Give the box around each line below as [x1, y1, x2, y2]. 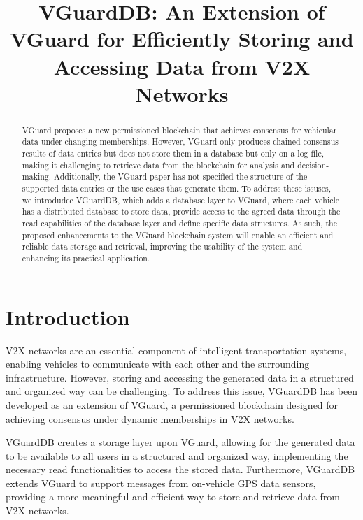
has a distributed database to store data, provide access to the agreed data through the [22, 205, 341, 217]
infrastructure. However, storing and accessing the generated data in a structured [6, 370, 354, 384]
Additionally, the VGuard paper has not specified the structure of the [54, 171, 308, 182]
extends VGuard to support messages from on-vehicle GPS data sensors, [6, 475, 316, 490]
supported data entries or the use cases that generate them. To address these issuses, [22, 182, 331, 194]
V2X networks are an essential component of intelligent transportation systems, [6, 342, 347, 357]
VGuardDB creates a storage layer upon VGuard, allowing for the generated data [6, 435, 355, 449]
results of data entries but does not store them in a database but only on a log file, [22, 147, 324, 159]
